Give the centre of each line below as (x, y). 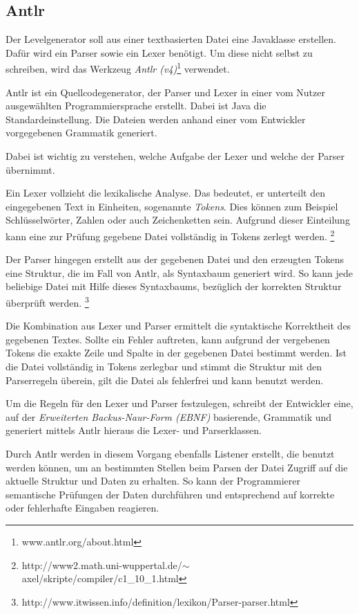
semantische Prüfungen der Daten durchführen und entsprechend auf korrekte (170, 494)
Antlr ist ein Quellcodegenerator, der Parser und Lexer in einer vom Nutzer (165, 92)
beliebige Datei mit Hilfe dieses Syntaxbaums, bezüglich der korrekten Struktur (174, 286)
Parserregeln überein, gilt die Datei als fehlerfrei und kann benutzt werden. (165, 380)
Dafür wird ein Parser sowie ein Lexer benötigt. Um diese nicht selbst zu (159, 52)
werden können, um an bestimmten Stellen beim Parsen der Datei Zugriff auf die (177, 467)
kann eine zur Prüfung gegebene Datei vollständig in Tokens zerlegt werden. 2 (170, 235)
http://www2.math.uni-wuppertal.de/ (102, 565)
